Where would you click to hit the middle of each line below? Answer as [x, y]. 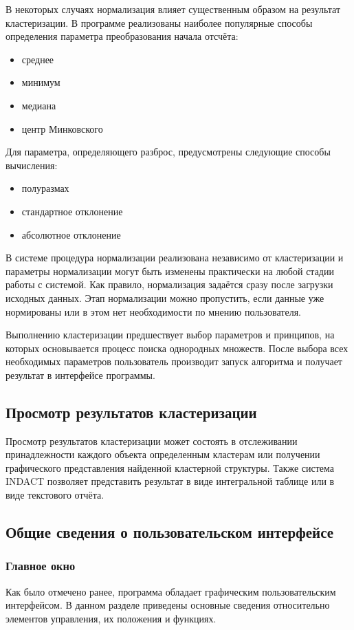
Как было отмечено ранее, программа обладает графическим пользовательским [171, 591]
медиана [39, 105]
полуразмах [45, 188]
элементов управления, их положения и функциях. [111, 618]
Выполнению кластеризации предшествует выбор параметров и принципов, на [170, 335]
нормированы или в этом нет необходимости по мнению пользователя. [153, 311]
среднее [38, 59]
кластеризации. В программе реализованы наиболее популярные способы [159, 22]
